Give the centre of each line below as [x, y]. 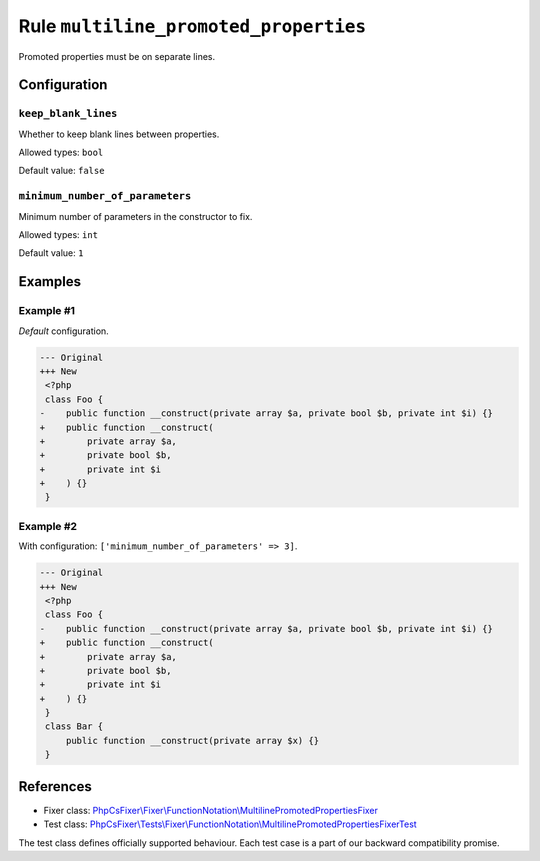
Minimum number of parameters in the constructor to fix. [135, 216]
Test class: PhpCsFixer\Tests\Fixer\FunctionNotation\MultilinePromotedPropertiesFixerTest [230, 824]
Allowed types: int [58, 235]
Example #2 [48, 526]
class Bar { [74, 726]
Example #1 [46, 311]
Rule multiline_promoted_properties [192, 26]
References [55, 786]
